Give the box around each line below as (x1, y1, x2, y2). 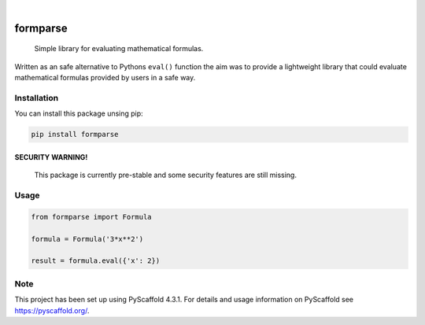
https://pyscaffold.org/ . (14, 305, 90, 315)
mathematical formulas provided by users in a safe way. (14, 73, 196, 83)
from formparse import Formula (31, 212, 153, 221)
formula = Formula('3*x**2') (31, 235, 144, 243)
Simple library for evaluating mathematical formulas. (34, 44, 204, 54)
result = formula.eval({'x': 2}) (31, 257, 161, 265)
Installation (14, 92, 59, 103)
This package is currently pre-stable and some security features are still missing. (34, 170, 297, 180)
